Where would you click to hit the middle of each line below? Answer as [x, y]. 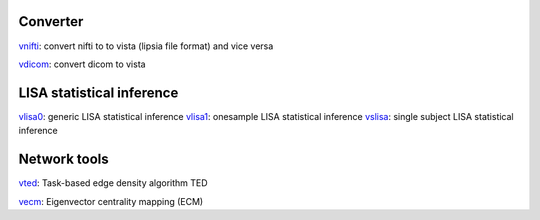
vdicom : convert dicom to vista [82, 64]
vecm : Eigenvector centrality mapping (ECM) [111, 201]
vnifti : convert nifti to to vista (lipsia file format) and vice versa [146, 46]
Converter [51, 21]
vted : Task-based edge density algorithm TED [113, 183]
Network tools [63, 159]
